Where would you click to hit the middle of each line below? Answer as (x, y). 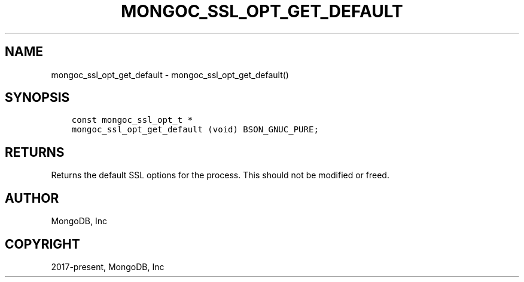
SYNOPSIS (37, 98)
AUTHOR (32, 198)
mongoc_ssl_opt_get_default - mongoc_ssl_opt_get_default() (170, 75)
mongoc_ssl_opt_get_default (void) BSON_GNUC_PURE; (195, 130)
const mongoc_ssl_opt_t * (132, 120)
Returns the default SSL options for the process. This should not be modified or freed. (220, 175)
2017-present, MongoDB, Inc (108, 266)
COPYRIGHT (42, 244)
